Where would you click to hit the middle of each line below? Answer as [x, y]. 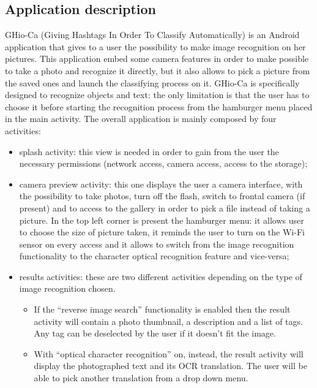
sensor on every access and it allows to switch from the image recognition [157, 244]
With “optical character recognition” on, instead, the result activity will [169, 353]
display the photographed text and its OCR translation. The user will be [170, 366]
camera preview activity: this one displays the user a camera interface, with [161, 184]
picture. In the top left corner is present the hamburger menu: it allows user [162, 220]
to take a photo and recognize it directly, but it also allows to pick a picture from [158, 70]
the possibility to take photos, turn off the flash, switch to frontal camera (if [162, 196]
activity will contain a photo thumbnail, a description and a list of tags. [168, 321]
